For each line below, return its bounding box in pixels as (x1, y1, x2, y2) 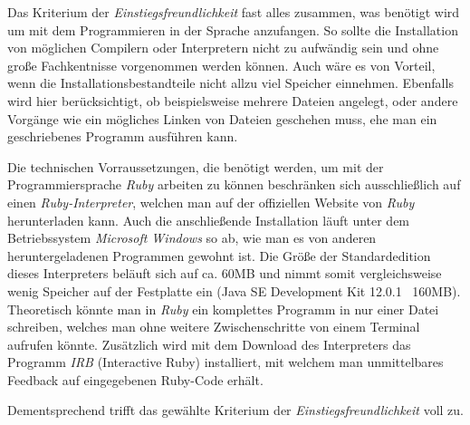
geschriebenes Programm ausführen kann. (7, 127, 238, 146)
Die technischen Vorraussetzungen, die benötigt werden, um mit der (7, 157, 384, 176)
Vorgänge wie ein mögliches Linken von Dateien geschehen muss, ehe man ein (7, 109, 437, 128)
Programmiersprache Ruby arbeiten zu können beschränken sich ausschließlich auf (7, 175, 461, 194)
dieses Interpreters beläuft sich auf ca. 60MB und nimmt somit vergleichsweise (7, 264, 442, 283)
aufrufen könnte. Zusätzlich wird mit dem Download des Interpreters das (7, 334, 411, 353)
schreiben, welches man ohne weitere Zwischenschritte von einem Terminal (7, 317, 420, 336)
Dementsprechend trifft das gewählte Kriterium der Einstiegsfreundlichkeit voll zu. (7, 401, 464, 420)
